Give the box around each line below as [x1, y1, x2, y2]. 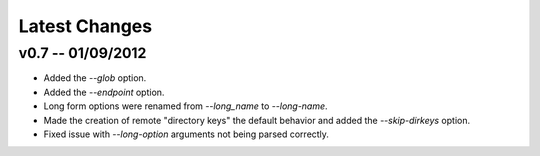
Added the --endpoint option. [43, 86, 165, 98]
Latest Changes [18, 15, 153, 37]
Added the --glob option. [43, 72, 147, 84]
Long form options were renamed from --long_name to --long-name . [43, 100, 329, 112]
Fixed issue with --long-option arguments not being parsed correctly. [43, 128, 330, 140]
